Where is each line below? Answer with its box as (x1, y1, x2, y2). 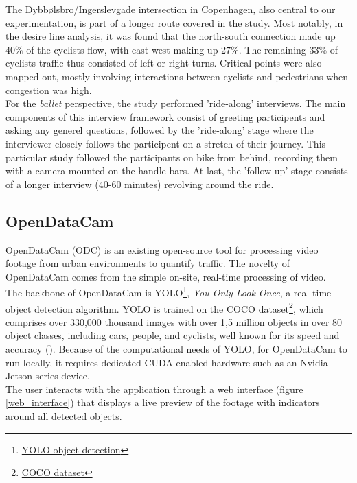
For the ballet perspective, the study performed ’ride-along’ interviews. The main (5, 96, 346, 110)
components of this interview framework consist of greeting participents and (5, 109, 325, 123)
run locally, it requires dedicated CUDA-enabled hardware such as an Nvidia (5, 355, 328, 369)
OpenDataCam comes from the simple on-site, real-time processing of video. (5, 269, 326, 283)
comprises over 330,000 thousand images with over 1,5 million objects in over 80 (5, 314, 343, 329)
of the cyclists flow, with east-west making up (26, 42, 218, 56)
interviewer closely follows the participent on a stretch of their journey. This (5, 136, 326, 150)
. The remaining (238, 42, 306, 56)
